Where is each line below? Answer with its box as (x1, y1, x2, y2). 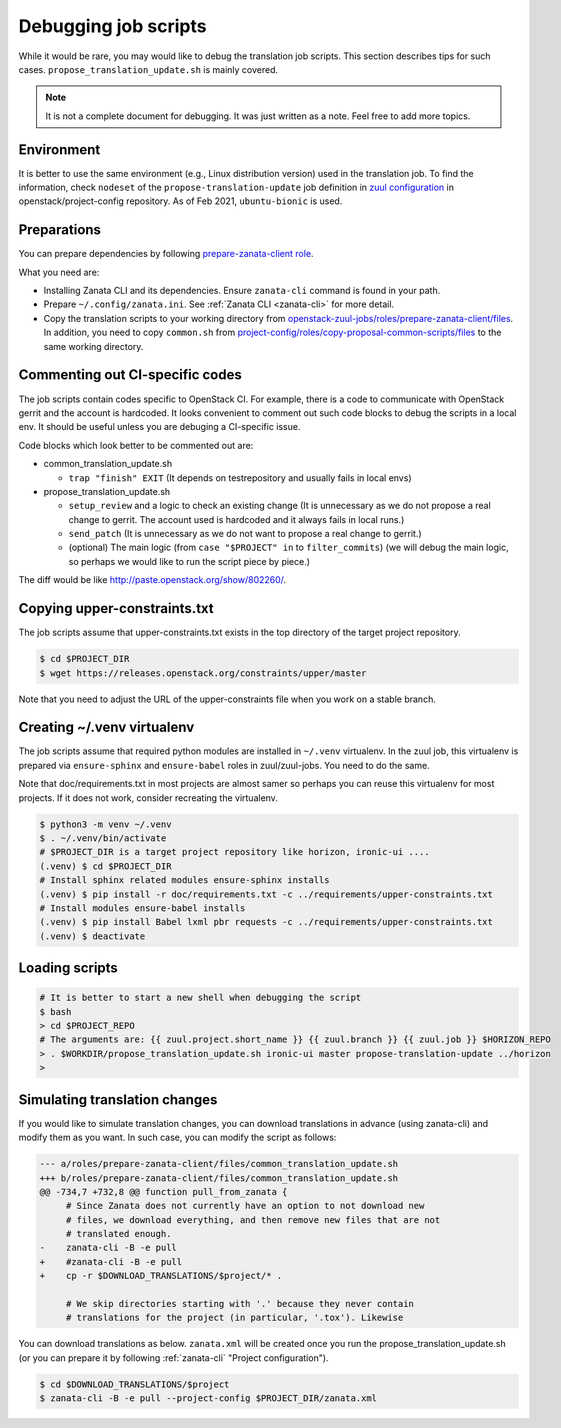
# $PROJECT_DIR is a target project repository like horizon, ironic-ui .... (39, 846, 430, 858)
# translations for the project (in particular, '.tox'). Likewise (65, 1312, 404, 1324)
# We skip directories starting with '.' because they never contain (65, 1298, 415, 1310)
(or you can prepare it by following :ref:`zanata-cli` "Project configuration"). (18, 1351, 329, 1364)
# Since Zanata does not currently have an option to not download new (65, 1200, 425, 1212)
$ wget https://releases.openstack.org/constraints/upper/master (39, 667, 367, 679)
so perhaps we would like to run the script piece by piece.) (68, 555, 310, 567)
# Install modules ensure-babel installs (39, 902, 246, 914)
